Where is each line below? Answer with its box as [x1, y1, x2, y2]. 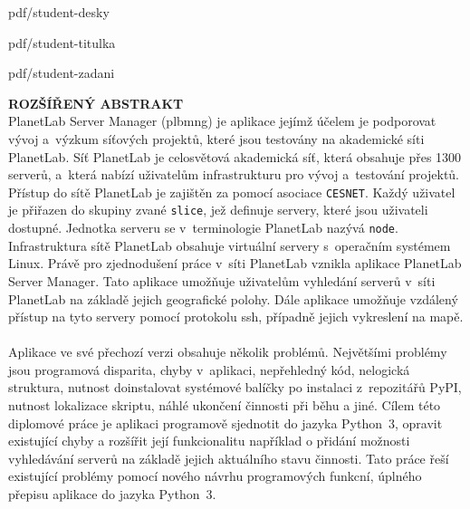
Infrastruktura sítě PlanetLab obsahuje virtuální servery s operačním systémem [8, 235, 451, 254]
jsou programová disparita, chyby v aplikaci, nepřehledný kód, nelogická [8, 360, 410, 379]
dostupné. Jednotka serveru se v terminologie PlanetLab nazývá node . [8, 218, 398, 237]
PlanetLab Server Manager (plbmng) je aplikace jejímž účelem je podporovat [8, 111, 436, 130]
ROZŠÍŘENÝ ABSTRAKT [8, 93, 184, 112]
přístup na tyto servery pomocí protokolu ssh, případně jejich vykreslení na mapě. [8, 307, 464, 326]
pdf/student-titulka [8, 33, 116, 52]
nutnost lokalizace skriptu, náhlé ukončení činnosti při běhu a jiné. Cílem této [8, 396, 441, 415]
